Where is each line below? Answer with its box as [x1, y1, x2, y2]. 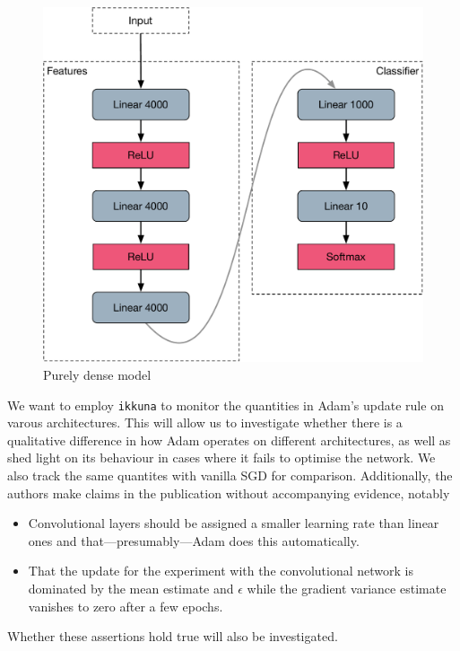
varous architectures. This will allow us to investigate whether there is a [7, 413, 403, 432]
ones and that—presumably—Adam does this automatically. [28, 531, 360, 550]
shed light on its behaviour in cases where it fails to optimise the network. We [7, 448, 436, 467]
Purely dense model [43, 365, 152, 384]
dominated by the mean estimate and [28, 579, 234, 598]
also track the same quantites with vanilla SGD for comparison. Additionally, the [7, 466, 453, 485]
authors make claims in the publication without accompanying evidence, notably [7, 483, 450, 502]
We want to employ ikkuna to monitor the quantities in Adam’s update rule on [7, 395, 444, 414]
